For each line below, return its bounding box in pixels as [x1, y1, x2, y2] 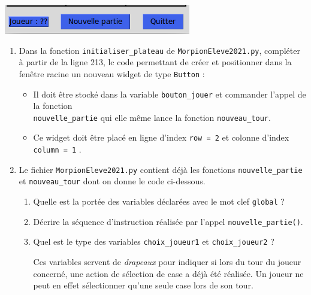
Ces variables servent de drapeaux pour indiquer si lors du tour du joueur [33, 256, 301, 267]
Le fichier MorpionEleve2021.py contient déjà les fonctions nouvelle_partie [19, 163, 303, 175]
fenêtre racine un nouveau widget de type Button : [19, 67, 205, 80]
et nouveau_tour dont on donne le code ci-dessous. [19, 175, 206, 187]
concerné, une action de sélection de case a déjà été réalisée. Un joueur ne [33, 267, 304, 279]
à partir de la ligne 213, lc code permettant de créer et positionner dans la [19, 56, 292, 68]
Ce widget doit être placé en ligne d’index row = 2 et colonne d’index [33, 131, 289, 144]
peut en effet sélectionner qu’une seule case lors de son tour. [33, 279, 253, 291]
